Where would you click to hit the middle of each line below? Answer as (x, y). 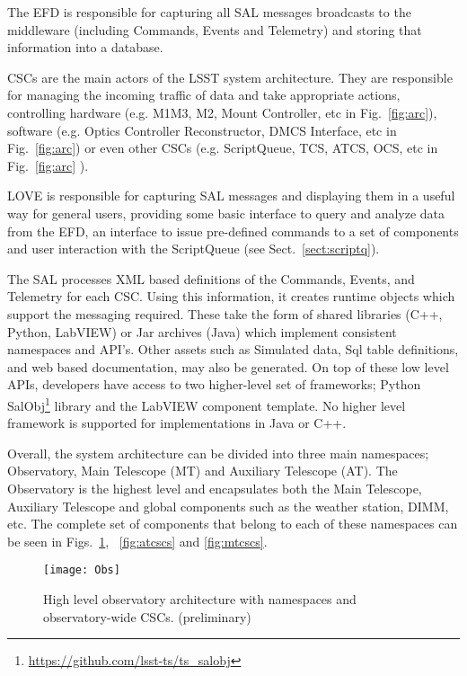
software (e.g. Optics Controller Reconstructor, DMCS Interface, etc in (202, 130)
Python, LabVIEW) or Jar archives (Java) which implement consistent (202, 331)
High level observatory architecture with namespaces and (200, 598)
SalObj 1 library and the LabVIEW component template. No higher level (207, 404)
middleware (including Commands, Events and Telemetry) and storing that (215, 29)
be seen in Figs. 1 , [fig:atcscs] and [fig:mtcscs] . (137, 541)
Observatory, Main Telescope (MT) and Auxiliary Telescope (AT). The (203, 471)
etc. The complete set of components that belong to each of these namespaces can (233, 524)
